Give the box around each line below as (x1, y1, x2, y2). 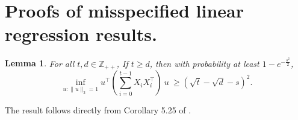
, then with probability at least (149, 57, 259, 69)
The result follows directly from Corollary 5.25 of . (5, 104, 191, 116)
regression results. (5, 22, 157, 46)
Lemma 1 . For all (5, 57, 75, 69)
